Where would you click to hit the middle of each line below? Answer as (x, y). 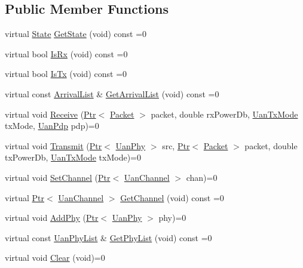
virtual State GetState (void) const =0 (76, 34)
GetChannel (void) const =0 (172, 197)
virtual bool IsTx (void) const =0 (66, 74)
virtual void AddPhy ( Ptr (52, 218)
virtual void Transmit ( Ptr (53, 145)
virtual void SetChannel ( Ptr (58, 177)
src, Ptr (176, 145)
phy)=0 (172, 218)
